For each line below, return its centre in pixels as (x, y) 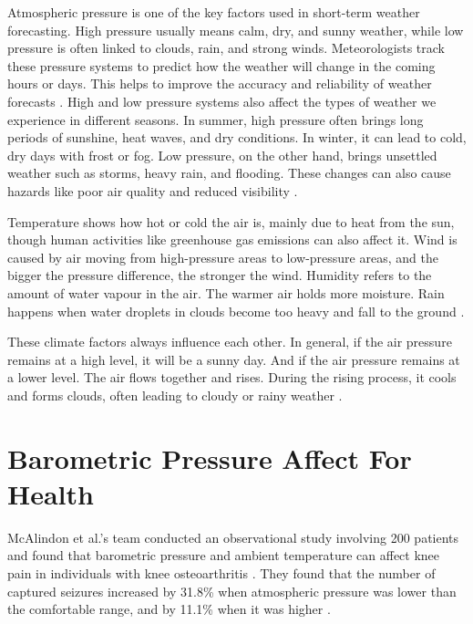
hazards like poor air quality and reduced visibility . (153, 190)
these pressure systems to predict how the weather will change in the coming (221, 65)
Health (51, 493)
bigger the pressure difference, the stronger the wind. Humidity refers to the (220, 275)
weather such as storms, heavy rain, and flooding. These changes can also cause (229, 173)
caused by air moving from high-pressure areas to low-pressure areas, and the (223, 257)
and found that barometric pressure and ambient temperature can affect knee (224, 555)
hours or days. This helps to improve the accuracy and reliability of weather (220, 83)
